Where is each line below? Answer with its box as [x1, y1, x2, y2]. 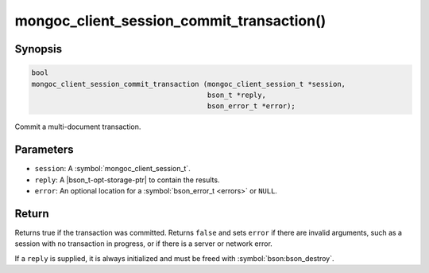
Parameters [14, 143, 74, 157]
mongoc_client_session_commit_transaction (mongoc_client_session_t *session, [31, 80, 346, 88]
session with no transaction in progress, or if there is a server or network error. [14, 239, 273, 248]
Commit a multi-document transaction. [14, 122, 141, 131]
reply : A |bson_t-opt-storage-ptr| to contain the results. [34, 175, 220, 185]
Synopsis [14, 42, 63, 56]
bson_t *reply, [207, 90, 266, 99]
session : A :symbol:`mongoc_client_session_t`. [34, 164, 191, 174]
